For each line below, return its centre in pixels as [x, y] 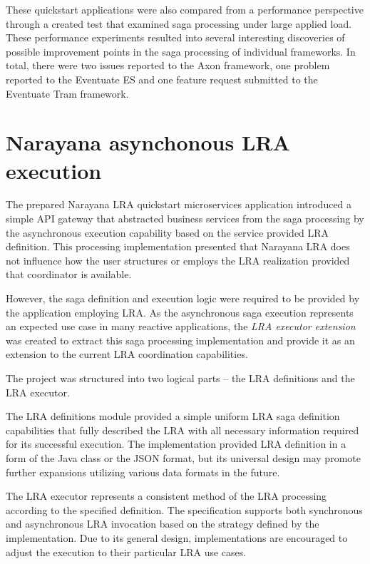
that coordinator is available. [69, 274]
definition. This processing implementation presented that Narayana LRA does [178, 246]
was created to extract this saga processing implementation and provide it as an [180, 340]
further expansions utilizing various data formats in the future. [143, 472]
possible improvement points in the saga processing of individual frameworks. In [181, 51]
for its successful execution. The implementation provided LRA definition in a [176, 444]
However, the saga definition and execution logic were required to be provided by [183, 298]
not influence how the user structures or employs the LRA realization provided [178, 260]
